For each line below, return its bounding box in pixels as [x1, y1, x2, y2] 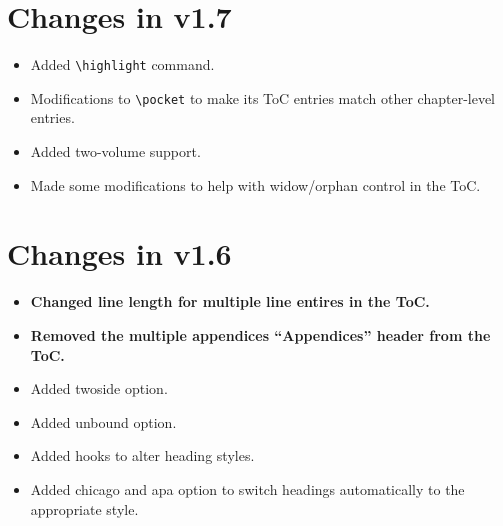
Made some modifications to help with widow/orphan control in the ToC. [30, 174, 481, 195]
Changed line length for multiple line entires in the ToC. [30, 291, 430, 312]
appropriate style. [30, 498, 139, 519]
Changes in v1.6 [7, 233, 232, 274]
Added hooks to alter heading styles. [30, 445, 255, 466]
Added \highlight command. [30, 54, 215, 75]
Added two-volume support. [30, 141, 201, 162]
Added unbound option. [30, 411, 177, 432]
